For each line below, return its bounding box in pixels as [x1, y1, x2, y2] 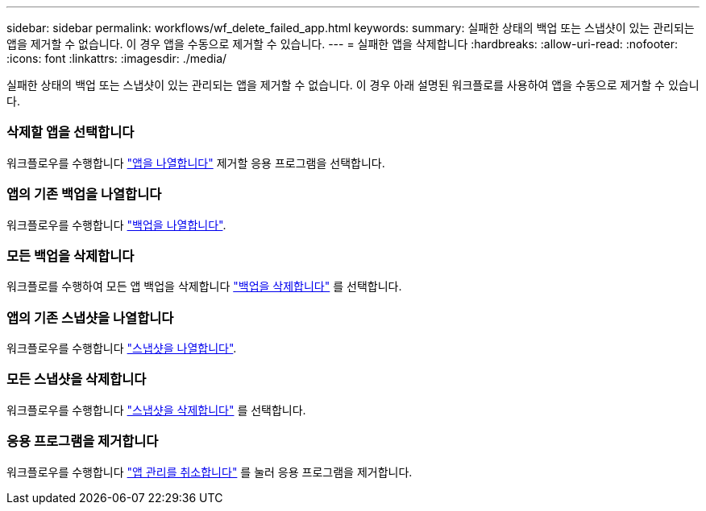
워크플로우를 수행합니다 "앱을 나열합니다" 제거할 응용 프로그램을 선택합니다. [6, 155, 385, 170]
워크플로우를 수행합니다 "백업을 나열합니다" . [6, 217, 226, 232]
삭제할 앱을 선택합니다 [6, 124, 135, 141]
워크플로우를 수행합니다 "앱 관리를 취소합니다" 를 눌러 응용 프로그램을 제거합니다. [6, 464, 413, 479]
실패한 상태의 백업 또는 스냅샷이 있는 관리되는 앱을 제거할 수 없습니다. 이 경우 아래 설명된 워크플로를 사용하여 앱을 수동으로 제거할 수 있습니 [6, 78, 700, 92]
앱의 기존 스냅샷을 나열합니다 [6, 309, 174, 326]
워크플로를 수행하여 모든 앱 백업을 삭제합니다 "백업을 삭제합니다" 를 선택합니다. [6, 279, 402, 294]
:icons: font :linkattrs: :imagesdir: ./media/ [6, 52, 227, 65]
